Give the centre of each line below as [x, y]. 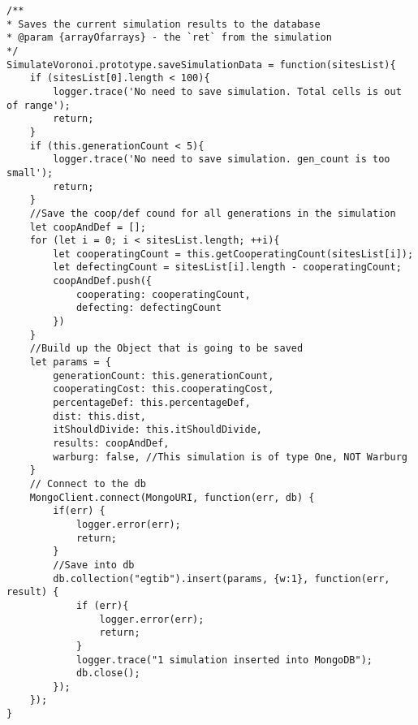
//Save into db [94, 565]
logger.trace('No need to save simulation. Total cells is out [227, 91]
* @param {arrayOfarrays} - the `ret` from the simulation [169, 38]
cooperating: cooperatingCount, [163, 294]
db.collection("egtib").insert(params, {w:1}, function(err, [222, 578]
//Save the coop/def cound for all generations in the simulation [213, 213]
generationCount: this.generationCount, [164, 375]
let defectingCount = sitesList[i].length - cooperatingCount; [227, 268]
